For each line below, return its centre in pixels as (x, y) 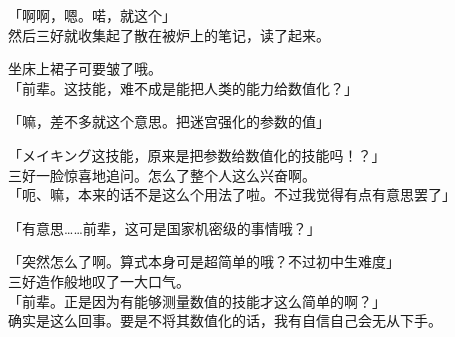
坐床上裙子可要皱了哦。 (85, 68)
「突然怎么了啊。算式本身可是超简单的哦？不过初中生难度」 (204, 261)
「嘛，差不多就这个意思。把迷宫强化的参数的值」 (169, 121)
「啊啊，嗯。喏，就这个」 (92, 15)
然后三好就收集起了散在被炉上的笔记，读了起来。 (169, 34)
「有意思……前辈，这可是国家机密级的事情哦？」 (164, 227)
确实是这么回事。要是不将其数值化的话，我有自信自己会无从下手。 (225, 320)
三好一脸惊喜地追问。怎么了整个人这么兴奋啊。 (162, 174)
